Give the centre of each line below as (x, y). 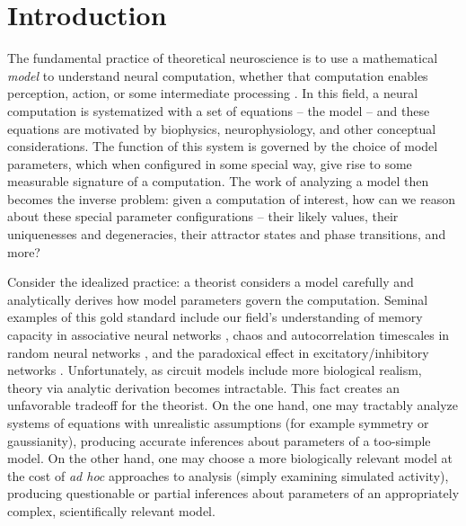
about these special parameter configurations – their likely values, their (203, 216)
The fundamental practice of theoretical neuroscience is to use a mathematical (223, 58)
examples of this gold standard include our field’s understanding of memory (215, 317)
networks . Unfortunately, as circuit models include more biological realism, (215, 370)
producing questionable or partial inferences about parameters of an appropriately (233, 493)
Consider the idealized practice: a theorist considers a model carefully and (211, 282)
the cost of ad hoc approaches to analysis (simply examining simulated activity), (228, 475)
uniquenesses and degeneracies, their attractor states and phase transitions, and (227, 234)
